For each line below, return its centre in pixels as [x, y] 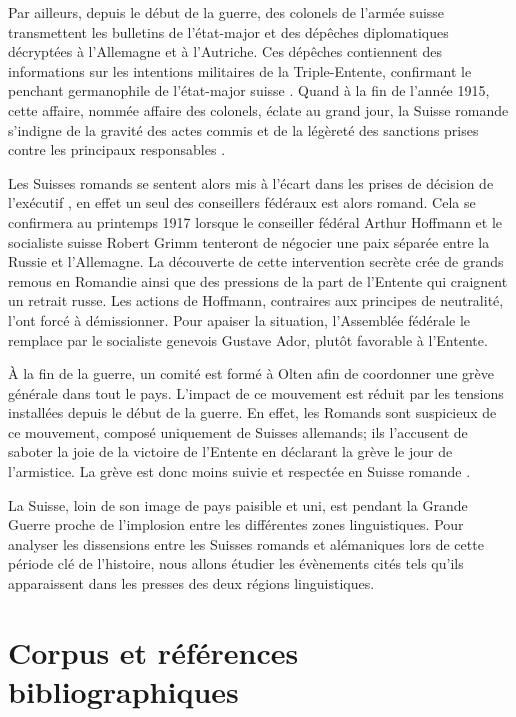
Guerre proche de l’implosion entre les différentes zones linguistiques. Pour [236, 524]
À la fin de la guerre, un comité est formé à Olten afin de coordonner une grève [251, 373]
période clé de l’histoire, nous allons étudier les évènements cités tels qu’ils [236, 563]
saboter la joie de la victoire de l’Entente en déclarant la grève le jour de [230, 451]
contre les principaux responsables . [117, 149]
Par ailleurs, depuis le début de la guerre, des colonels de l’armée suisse [226, 12]
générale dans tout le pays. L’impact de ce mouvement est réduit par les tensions [256, 392]
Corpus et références [153, 651]
